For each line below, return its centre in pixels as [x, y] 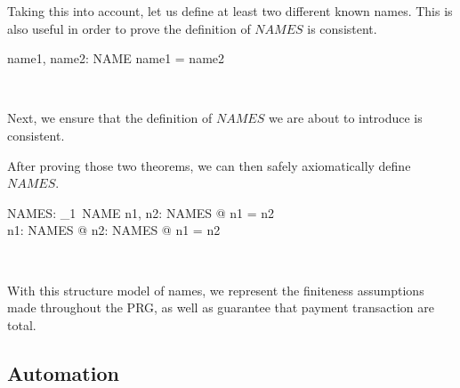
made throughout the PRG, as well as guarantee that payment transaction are [221, 307]
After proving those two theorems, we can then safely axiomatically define [209, 165]
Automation [63, 372]
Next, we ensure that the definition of [110, 118]
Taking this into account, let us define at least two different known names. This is [230, 11]
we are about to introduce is [345, 118]
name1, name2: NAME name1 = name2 [116, 58]
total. [22, 324]
